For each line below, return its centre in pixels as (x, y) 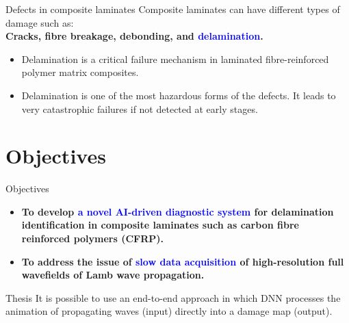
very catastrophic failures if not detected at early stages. (140, 108)
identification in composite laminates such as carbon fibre (160, 225)
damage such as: (40, 22)
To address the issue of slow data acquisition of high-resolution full (183, 261)
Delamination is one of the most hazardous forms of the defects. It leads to (179, 95)
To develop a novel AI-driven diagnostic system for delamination (178, 211)
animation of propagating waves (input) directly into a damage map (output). (169, 311)
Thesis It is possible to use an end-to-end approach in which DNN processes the (173, 297)
